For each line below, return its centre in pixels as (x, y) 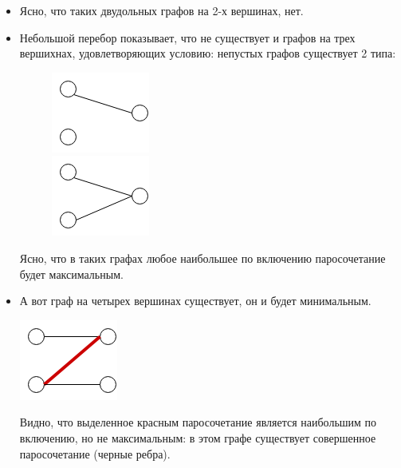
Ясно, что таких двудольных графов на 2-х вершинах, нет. (161, 10)
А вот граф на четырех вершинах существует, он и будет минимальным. (195, 301)
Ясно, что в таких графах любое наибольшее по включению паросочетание (202, 258)
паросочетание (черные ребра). (95, 453)
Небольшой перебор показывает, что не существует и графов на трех (187, 37)
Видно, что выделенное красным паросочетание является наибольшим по (198, 422)
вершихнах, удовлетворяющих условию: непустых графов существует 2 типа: (208, 53)
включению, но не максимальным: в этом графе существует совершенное (198, 437)
